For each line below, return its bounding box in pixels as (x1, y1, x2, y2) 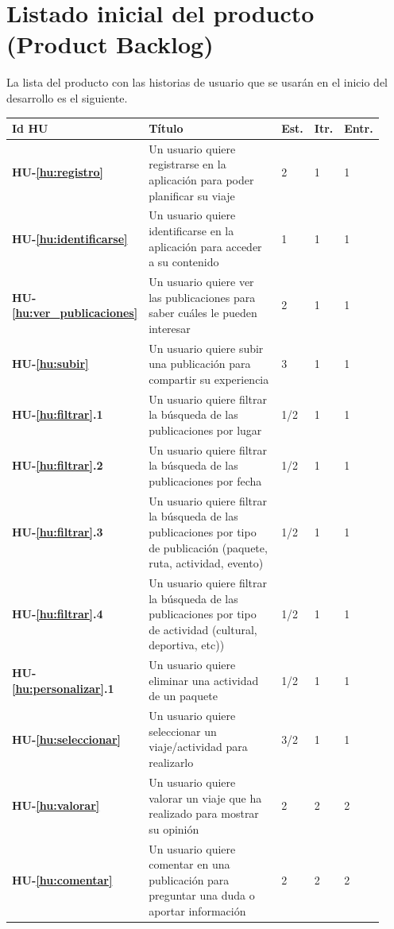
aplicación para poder (149, 172, 254, 188)
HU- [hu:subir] (12, 355, 89, 372)
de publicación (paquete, (149, 539, 268, 555)
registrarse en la (149, 156, 226, 172)
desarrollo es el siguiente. (6, 89, 128, 106)
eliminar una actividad (149, 672, 259, 688)
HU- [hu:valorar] (12, 797, 100, 814)
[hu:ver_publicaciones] (12, 304, 138, 321)
